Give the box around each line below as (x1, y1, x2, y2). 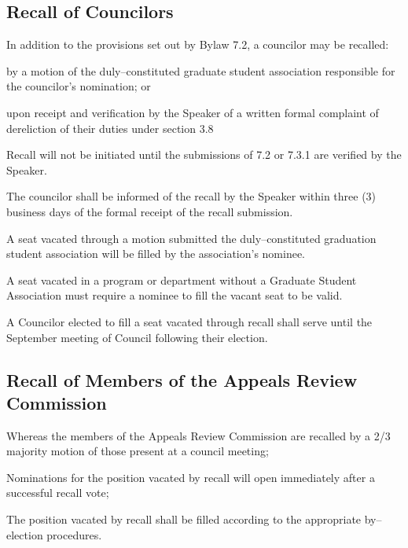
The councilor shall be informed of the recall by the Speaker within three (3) (6, 188, 377, 204)
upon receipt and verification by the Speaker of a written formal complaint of (6, 104, 379, 120)
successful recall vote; (6, 484, 109, 501)
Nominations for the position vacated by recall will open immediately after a (6, 469, 375, 485)
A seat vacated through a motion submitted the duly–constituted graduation (6, 230, 377, 246)
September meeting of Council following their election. (6, 329, 268, 345)
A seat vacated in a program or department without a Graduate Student (6, 271, 357, 288)
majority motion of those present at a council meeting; (6, 443, 269, 459)
